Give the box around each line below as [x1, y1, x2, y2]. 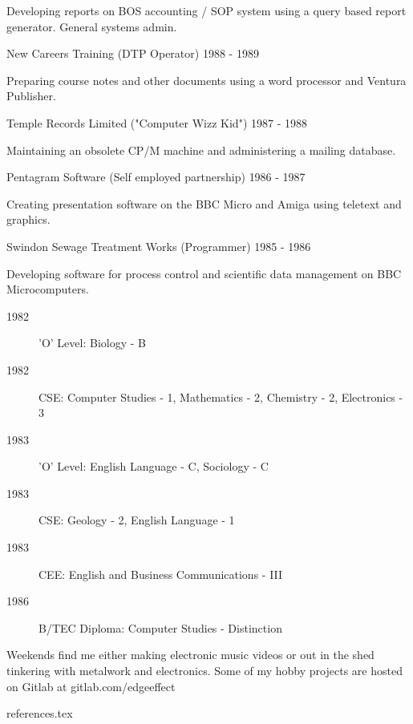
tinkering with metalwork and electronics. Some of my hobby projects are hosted [6, 662, 403, 679]
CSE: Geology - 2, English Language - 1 [38, 512, 235, 528]
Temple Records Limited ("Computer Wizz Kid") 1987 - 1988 [6, 114, 307, 131]
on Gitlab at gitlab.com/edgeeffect [6, 677, 176, 694]
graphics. [6, 211, 51, 228]
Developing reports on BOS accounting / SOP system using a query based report [6, 2, 407, 18]
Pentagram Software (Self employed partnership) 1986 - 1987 [6, 168, 306, 185]
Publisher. [6, 87, 56, 104]
